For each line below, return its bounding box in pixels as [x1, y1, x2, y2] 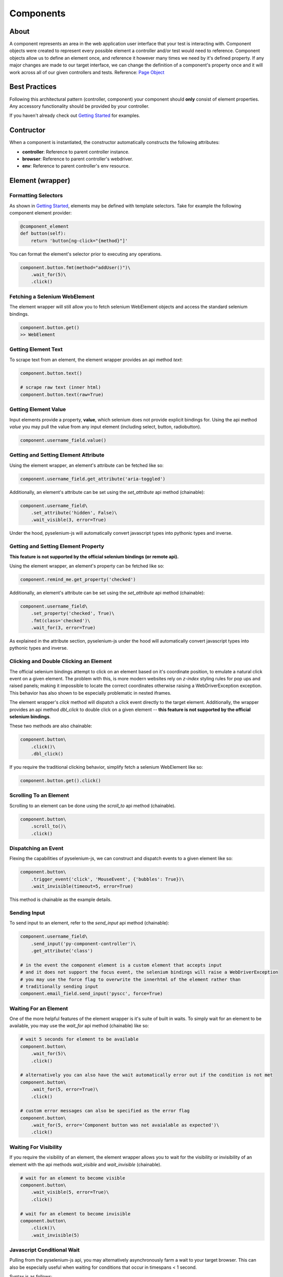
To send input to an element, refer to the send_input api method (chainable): [9, 920, 169, 926]
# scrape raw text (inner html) [20, 385, 101, 390]
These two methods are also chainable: [9, 723, 92, 729]
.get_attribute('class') [31, 948, 93, 954]
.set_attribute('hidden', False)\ [31, 510, 117, 516]
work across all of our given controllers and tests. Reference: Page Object [9, 69, 165, 75]
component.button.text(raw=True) [20, 391, 104, 397]
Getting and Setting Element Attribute [9, 452, 105, 459]
